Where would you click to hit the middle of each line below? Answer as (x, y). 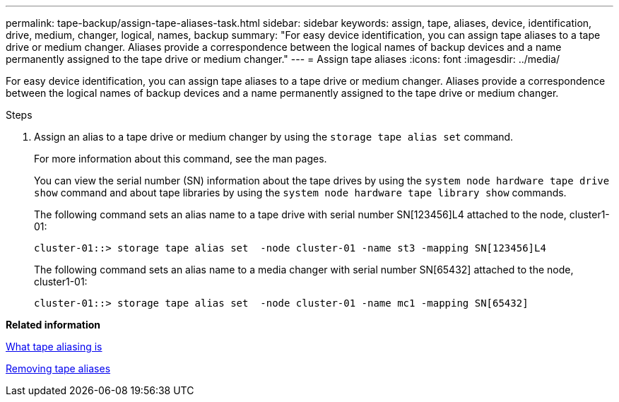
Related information (53, 325)
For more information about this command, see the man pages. (181, 159)
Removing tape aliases (58, 368)
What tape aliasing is (54, 347)
